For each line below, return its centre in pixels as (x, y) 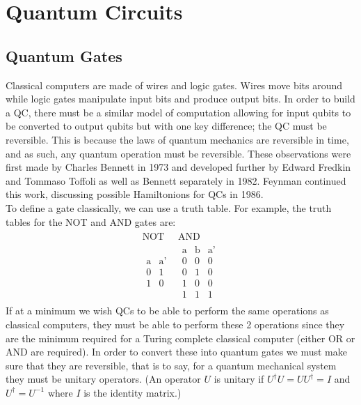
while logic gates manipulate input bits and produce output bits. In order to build (180, 99)
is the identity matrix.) (133, 392)
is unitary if (239, 379)
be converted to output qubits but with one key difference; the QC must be (166, 126)
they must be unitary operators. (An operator (103, 379)
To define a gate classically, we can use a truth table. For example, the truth (169, 207)
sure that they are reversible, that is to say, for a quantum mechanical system (171, 365)
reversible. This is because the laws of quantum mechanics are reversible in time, (177, 139)
